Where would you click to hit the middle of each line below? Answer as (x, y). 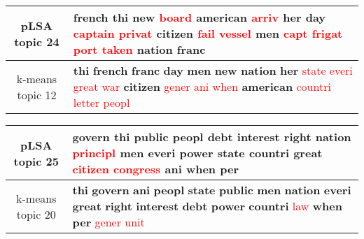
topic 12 (37, 94)
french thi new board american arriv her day (199, 17)
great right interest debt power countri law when (207, 206)
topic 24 (37, 41)
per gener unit (108, 222)
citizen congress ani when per (156, 169)
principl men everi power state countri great (197, 153)
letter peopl (101, 102)
